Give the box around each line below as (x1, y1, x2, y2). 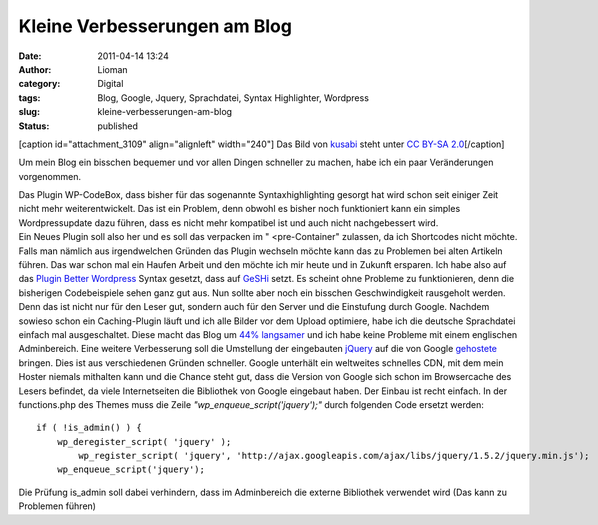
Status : (18, 120, 50, 132)
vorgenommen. (18, 170, 82, 182)
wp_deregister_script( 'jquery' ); (56, 436, 232, 447)
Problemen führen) (18, 500, 97, 512)
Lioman (97, 63, 129, 75)
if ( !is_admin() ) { (36, 422, 142, 434)
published (97, 120, 139, 132)
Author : (18, 63, 52, 75)
